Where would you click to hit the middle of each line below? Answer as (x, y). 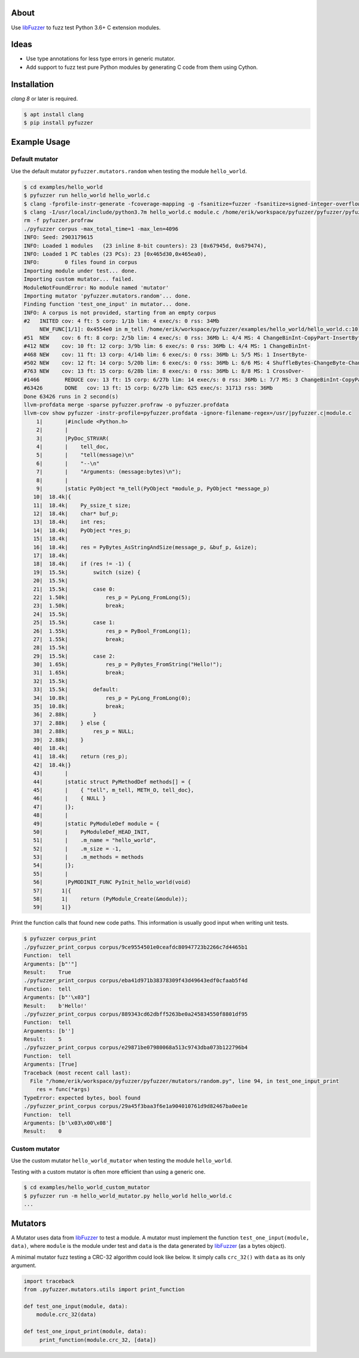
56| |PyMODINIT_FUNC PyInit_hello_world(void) (112, 882)
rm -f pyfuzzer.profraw (59, 221)
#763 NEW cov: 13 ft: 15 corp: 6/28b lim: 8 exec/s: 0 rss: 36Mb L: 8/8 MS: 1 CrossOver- (164, 371)
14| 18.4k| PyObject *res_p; (82, 530)
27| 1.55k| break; (79, 639)
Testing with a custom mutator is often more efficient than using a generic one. (108, 1172)
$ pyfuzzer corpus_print (60, 939)
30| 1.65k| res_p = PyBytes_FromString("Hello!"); (128, 665)
